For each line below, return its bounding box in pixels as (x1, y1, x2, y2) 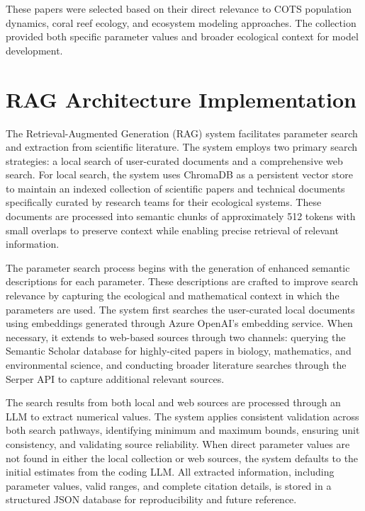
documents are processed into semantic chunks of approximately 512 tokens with (6, 209, 356, 224)
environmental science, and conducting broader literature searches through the (6, 357, 347, 372)
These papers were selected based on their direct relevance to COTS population (6, 1, 352, 16)
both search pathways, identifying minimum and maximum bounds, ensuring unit (6, 423, 360, 437)
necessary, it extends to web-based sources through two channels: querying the (6, 329, 346, 344)
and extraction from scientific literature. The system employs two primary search (6, 139, 358, 154)
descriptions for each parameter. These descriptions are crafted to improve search (6, 274, 359, 289)
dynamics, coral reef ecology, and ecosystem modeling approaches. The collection (6, 15, 356, 30)
